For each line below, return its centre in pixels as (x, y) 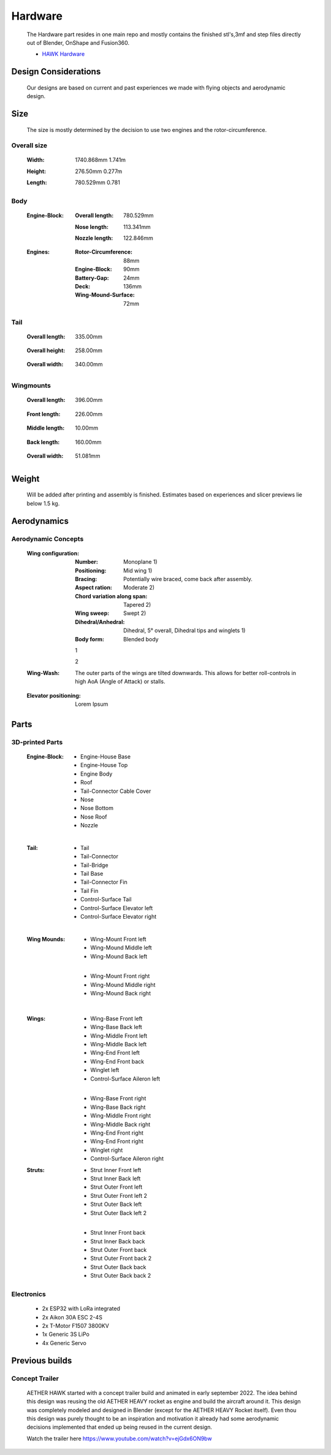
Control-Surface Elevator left (117, 908)
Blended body (141, 639)
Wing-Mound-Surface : (105, 295)
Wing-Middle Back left (119, 1044)
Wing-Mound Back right (121, 994)
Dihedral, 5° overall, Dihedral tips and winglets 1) (185, 631)
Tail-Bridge (94, 865)
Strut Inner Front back (118, 1233)
